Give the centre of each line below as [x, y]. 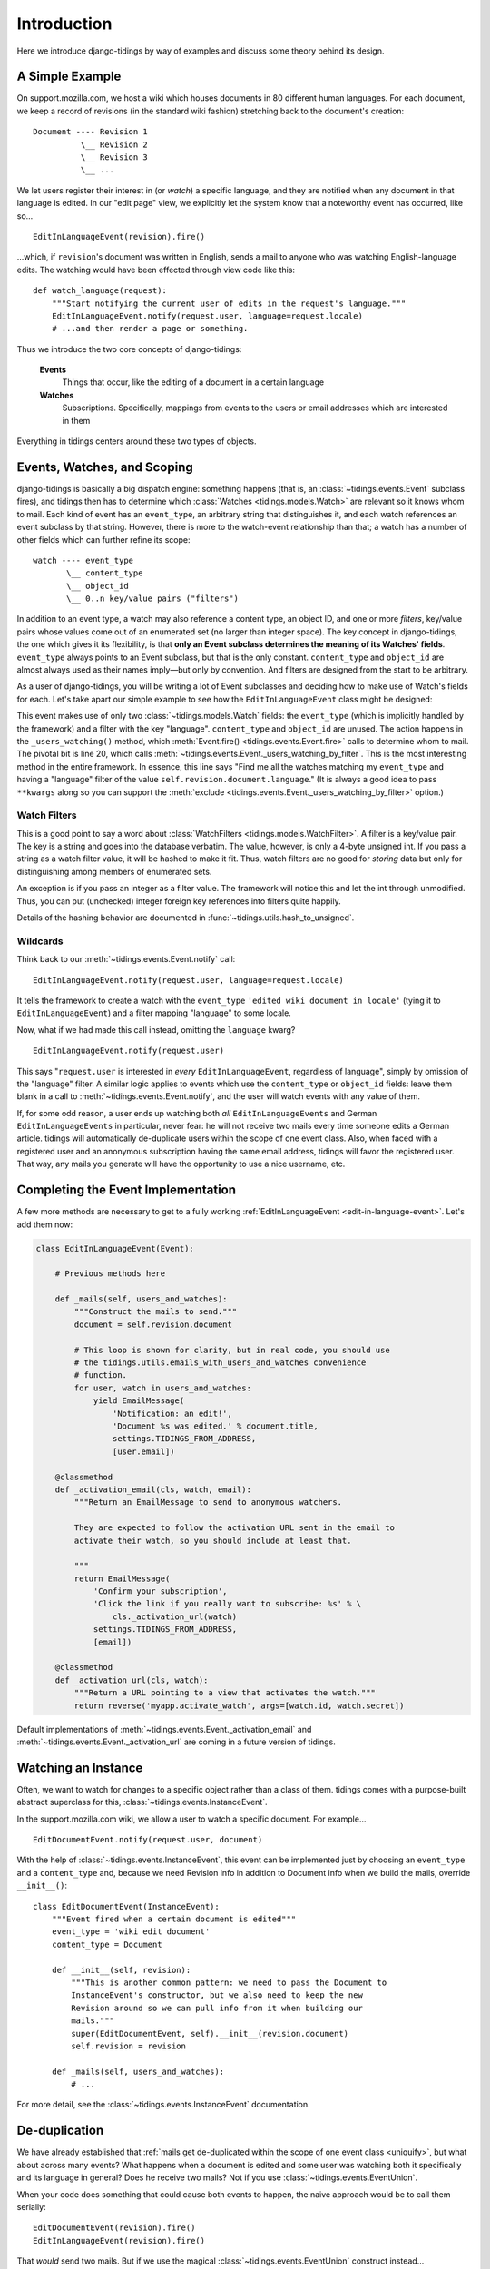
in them [76, 420]
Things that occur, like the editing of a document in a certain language [193, 382]
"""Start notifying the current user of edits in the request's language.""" [229, 303]
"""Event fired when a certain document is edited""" [174, 1919]
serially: [31, 2206]
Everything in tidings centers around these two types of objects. [137, 441]
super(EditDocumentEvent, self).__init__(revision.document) [210, 2033]
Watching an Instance [80, 1768]
